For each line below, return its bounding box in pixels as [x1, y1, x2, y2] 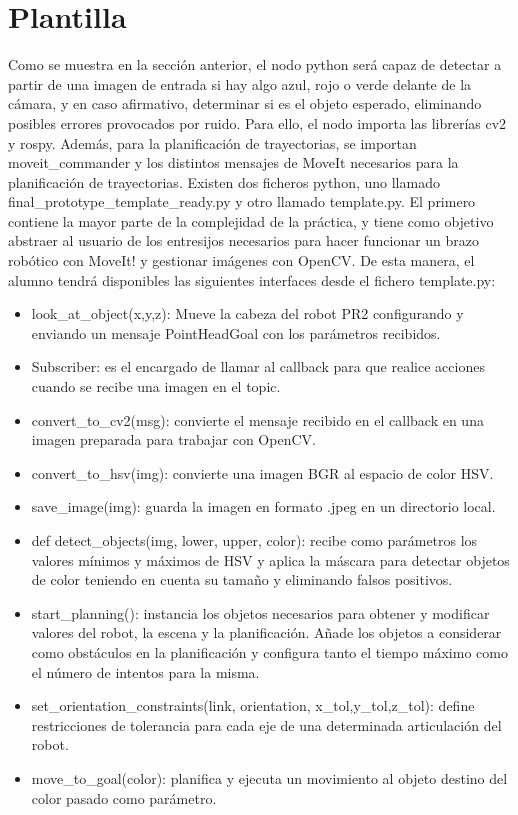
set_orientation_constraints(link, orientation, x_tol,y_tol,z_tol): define [31, 695, 475, 716]
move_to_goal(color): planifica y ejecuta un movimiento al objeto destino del [31, 767, 508, 788]
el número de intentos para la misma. [31, 661, 260, 682]
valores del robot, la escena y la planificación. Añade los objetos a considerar [31, 622, 502, 643]
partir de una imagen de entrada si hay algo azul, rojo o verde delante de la [8, 73, 472, 94]
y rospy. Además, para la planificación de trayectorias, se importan [8, 132, 417, 153]
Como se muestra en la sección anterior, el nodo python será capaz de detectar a [8, 54, 502, 75]
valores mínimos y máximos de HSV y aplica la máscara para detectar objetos [31, 549, 510, 570]
